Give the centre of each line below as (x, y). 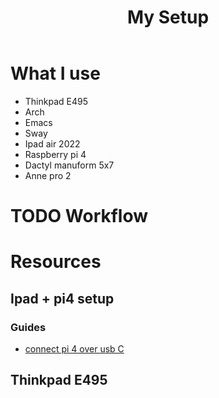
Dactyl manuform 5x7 (69, 165)
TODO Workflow (79, 216)
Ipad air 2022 (52, 143)
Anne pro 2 (48, 175)
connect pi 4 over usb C (74, 349)
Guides (28, 327)
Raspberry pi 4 (55, 154)
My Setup (168, 17)
